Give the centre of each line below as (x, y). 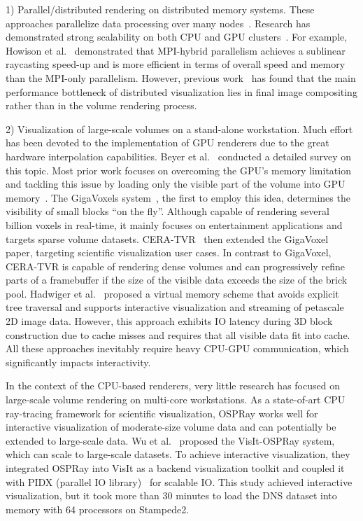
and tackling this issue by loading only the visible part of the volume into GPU (176, 184)
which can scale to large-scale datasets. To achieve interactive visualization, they (178, 454)
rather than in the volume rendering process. (101, 105)
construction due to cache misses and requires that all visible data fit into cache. (178, 334)
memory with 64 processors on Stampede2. (98, 509)
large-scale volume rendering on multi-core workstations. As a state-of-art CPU (176, 400)
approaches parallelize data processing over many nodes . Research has (158, 23)
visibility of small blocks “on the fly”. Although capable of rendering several (168, 211)
